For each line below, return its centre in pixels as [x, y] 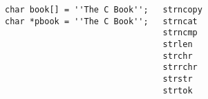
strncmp [180, 33]
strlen [178, 44]
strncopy [182, 10]
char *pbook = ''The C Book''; [77, 21]
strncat [180, 21]
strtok [178, 90]
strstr [178, 79]
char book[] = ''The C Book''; [77, 10]
